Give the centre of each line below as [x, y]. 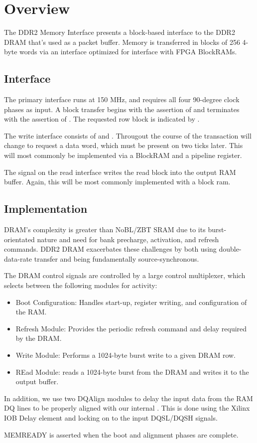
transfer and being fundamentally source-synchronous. [117, 258]
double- [230, 249]
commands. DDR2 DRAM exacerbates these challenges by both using [110, 249]
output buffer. [37, 381]
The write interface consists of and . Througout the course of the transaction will [128, 135]
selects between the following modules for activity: [81, 285]
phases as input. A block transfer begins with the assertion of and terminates [122, 109]
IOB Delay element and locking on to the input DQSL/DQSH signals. [111, 417]
